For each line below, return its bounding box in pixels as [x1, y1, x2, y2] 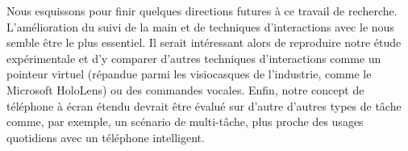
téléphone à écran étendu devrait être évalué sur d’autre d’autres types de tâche [6, 97, 402, 114]
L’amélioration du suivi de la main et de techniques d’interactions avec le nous [6, 18, 394, 35]
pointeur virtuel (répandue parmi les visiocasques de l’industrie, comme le [6, 65, 372, 82]
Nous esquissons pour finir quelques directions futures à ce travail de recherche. [6, 2, 398, 19]
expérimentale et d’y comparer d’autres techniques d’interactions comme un [6, 49, 381, 66]
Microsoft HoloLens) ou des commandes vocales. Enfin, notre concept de [6, 81, 364, 98]
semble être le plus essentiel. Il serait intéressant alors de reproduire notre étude [6, 34, 402, 51]
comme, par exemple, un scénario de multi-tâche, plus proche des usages [6, 113, 364, 130]
